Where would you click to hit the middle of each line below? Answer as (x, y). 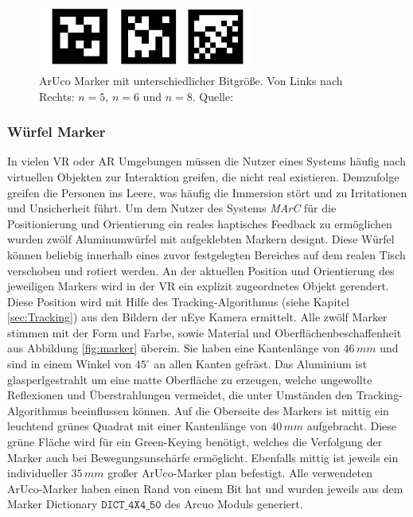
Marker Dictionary (53, 504)
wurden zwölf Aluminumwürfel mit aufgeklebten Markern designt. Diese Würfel (201, 239)
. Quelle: (213, 96)
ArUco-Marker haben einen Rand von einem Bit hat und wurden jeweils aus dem (205, 488)
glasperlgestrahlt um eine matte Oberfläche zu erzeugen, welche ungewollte (190, 379)
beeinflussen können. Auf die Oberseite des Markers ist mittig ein (230, 410)
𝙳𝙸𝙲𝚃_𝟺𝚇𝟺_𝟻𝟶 (131, 505)
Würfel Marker (56, 132)
